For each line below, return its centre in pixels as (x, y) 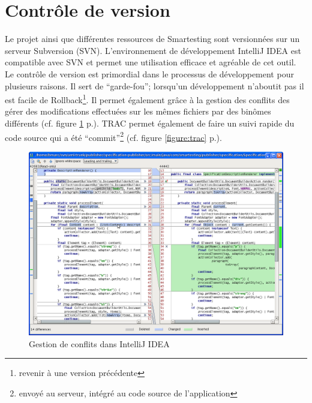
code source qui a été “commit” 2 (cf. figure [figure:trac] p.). (113, 136)
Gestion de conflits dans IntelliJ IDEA (99, 343)
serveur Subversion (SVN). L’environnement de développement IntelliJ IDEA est (153, 50)
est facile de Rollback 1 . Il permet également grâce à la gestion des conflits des (147, 99)
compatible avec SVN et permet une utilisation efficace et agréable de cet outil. (151, 62)
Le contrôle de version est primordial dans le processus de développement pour (149, 73)
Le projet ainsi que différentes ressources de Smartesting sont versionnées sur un (152, 39)
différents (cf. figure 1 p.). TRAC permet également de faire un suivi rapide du (150, 123)
